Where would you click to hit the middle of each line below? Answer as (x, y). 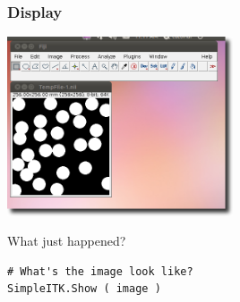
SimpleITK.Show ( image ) (84, 289)
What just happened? (67, 241)
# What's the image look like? (100, 271)
